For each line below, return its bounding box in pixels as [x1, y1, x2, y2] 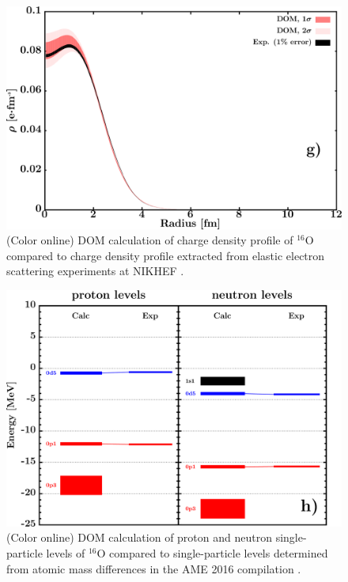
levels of [46, 545, 85, 561]
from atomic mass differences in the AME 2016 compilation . [6, 560, 301, 576]
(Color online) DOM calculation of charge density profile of [6, 232, 293, 248]
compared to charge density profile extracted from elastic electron [6, 247, 325, 263]
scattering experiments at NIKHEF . [6, 263, 184, 279]
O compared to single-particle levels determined [96, 545, 328, 561]
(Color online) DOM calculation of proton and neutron [6, 529, 272, 546]
